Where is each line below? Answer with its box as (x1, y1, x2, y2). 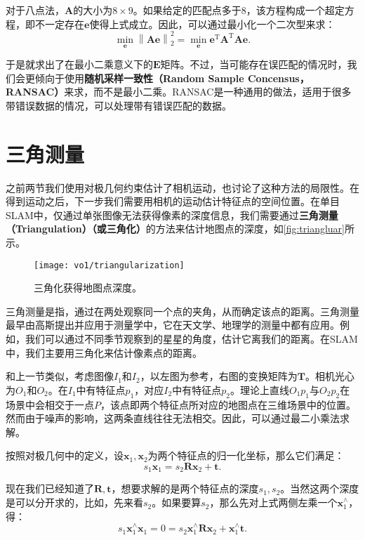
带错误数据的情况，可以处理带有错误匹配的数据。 (6, 98, 232, 112)
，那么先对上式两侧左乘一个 (209, 495, 338, 510)
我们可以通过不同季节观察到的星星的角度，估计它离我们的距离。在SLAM (25, 331, 358, 346)
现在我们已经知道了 (6, 481, 94, 496)
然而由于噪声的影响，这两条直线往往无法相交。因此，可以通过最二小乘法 (6, 411, 340, 426)
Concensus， (247, 70, 310, 85)
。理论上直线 (230, 382, 289, 397)
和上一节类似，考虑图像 (6, 369, 114, 383)
